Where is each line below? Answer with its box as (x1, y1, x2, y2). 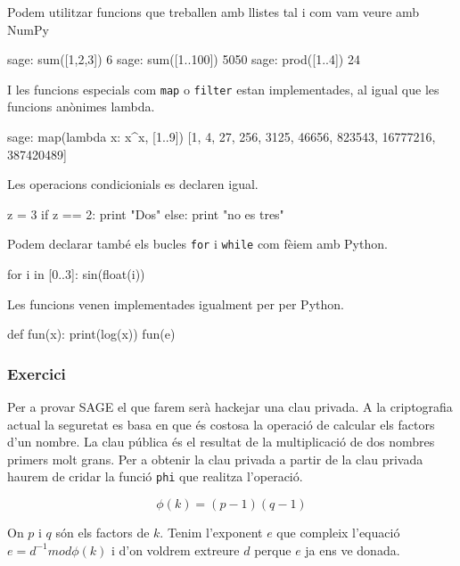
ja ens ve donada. (305, 540, 400, 559)
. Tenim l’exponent (160, 523, 263, 542)
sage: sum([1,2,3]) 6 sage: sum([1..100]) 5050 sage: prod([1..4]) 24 (7, 50, 360, 69)
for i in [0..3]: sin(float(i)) (7, 265, 145, 283)
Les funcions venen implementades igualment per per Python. (7, 294, 344, 313)
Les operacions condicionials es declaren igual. (7, 175, 259, 193)
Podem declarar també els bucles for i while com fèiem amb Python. (7, 234, 388, 253)
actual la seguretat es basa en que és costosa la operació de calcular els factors (7, 414, 435, 433)
